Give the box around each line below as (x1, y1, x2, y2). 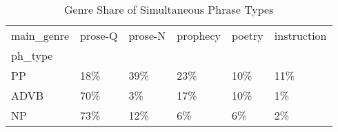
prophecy (177, 27, 221, 43)
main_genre (11, 27, 70, 43)
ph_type (11, 47, 53, 63)
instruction (274, 27, 327, 43)
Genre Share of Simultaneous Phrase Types (64, 1, 274, 17)
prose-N (128, 27, 166, 43)
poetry (231, 27, 264, 43)
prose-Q (80, 27, 118, 43)
